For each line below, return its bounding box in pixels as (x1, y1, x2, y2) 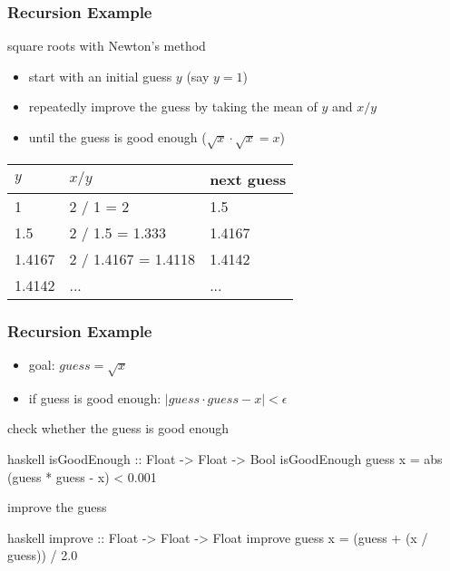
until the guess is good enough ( (28, 128, 207, 146)
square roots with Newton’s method (7, 36, 206, 55)
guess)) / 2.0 (7, 546, 78, 565)
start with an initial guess (28, 66, 172, 85)
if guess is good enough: (28, 388, 161, 407)
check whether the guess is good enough (7, 419, 230, 438)
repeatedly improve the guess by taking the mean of (28, 97, 318, 116)
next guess (210, 168, 287, 189)
